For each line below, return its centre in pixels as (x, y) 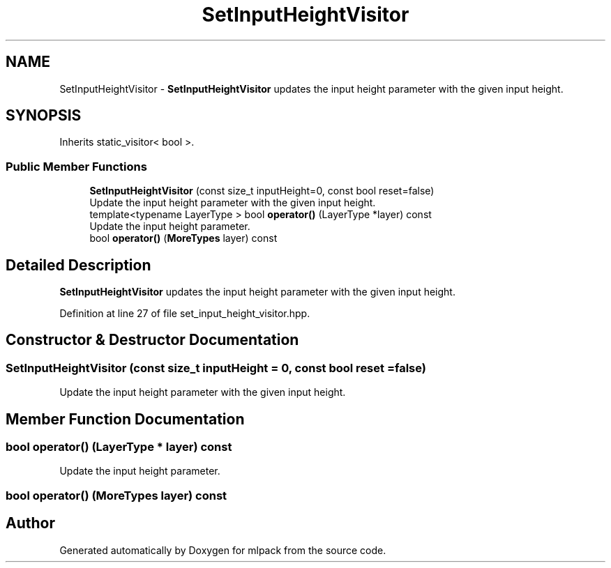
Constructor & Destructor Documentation (152, 340)
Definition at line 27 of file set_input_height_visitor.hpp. (185, 314)
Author (30, 523)
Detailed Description (78, 265)
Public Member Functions (76, 166)
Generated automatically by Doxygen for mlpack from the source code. (223, 550)
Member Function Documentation (125, 419)
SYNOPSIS (44, 116)
